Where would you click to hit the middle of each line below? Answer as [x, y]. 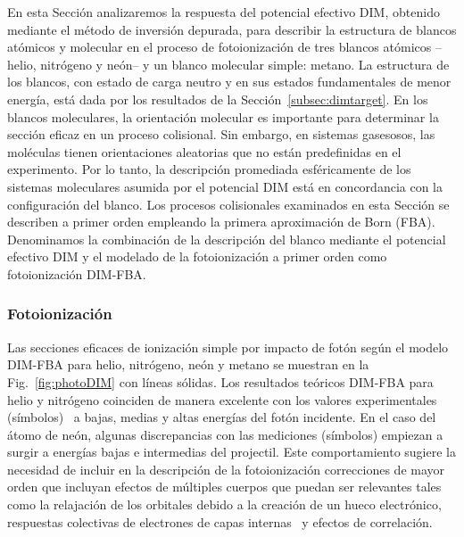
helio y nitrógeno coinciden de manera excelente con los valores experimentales [222, 399]
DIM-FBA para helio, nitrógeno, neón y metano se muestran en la [188, 364]
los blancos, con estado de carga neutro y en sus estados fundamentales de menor [229, 82]
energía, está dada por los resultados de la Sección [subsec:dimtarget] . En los [218, 99]
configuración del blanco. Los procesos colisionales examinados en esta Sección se [228, 204]
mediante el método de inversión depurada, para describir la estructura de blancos [232, 29]
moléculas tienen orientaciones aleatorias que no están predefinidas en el [204, 151]
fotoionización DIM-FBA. [77, 273]
